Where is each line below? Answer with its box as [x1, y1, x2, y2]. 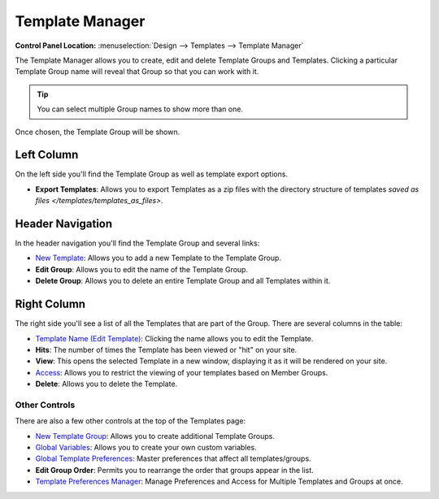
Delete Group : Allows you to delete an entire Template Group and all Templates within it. [35, 276, 331, 286]
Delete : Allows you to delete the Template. [35, 379, 178, 389]
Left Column [15, 148, 79, 162]
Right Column [15, 297, 85, 311]
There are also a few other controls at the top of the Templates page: [15, 416, 246, 426]
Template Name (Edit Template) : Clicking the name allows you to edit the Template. [35, 333, 314, 343]
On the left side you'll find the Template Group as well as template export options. [15, 169, 289, 179]
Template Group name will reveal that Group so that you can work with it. [15, 67, 259, 76]
